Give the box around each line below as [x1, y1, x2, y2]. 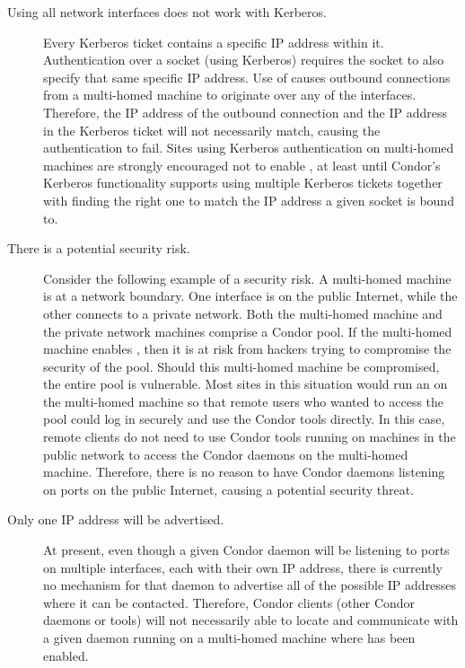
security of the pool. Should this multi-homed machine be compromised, [43, 356, 440, 375]
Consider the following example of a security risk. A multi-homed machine [43, 268, 452, 287]
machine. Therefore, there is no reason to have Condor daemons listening [43, 462, 445, 481]
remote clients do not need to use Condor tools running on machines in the [43, 427, 456, 446]
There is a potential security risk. [7, 239, 190, 258]
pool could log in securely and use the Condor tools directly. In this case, [43, 409, 445, 428]
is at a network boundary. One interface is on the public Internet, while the [43, 286, 458, 305]
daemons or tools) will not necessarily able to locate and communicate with [43, 611, 459, 629]
